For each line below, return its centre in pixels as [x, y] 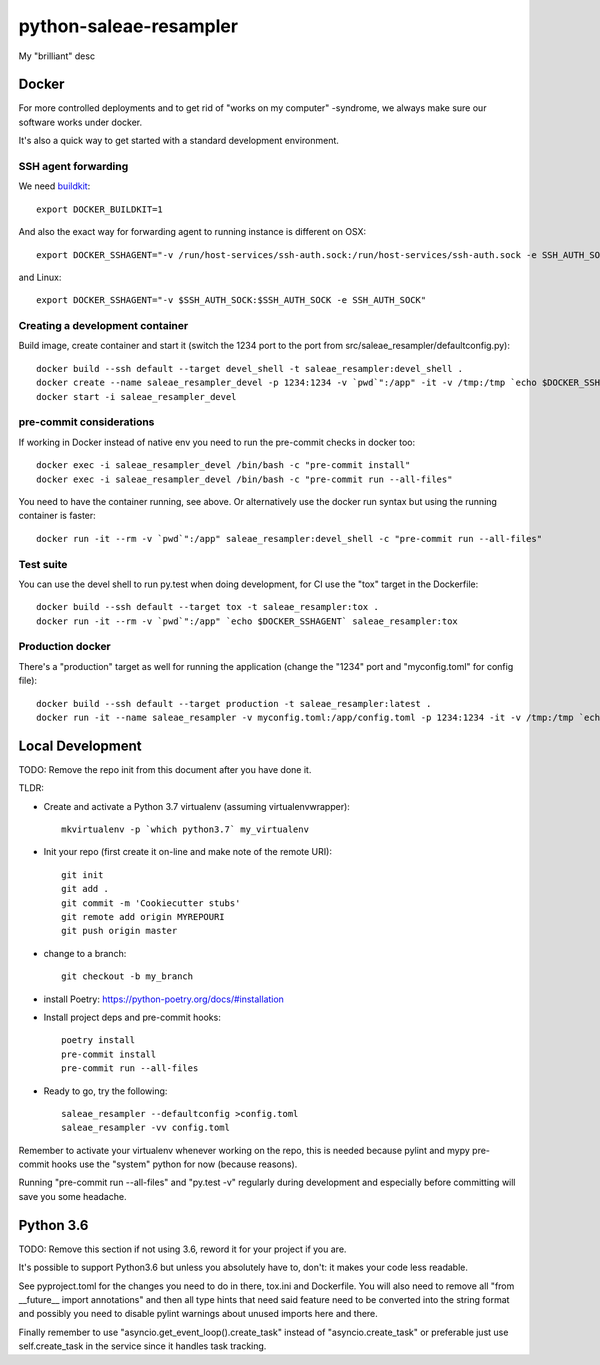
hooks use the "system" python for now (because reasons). [174, 1164]
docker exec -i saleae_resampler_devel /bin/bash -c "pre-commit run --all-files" [244, 479]
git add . [85, 889]
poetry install [98, 1040]
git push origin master [119, 931]
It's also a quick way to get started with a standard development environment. [179, 141]
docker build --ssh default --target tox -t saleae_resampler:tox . [207, 607]
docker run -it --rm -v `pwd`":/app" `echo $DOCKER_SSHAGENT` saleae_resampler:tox [247, 621]
